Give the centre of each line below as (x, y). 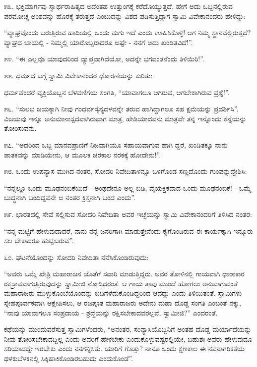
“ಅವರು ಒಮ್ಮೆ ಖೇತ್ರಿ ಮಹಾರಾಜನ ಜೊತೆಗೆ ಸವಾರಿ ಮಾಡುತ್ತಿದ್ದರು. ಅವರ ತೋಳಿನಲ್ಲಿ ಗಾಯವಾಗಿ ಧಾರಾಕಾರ (124, 274)
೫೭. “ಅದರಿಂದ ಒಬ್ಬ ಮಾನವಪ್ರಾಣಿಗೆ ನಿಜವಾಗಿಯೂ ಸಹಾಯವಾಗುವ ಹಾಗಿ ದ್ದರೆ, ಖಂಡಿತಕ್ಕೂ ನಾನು (116, 144)
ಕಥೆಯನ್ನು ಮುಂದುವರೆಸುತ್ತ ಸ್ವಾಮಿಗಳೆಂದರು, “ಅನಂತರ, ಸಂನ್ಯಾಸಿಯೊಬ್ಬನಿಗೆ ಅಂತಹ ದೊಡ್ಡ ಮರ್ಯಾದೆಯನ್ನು (128, 329)
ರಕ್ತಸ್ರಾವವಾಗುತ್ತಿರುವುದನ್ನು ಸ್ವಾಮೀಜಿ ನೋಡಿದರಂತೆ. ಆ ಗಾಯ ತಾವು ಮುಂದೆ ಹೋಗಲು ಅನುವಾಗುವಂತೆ (121, 283)
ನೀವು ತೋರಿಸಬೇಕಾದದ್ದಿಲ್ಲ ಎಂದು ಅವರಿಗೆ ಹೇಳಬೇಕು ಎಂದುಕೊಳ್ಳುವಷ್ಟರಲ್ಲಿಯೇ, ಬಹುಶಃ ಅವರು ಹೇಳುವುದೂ (128, 339)
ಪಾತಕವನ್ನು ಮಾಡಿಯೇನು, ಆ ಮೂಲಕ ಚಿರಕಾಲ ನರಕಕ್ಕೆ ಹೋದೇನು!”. (83, 154)
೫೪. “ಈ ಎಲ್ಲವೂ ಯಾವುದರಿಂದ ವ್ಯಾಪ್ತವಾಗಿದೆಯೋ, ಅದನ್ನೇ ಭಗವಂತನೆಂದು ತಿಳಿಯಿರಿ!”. (104, 59)
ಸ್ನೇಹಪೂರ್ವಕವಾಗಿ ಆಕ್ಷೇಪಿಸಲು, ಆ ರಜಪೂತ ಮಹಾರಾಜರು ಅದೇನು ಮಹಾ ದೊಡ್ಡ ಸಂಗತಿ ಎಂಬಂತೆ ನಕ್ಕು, (123, 303)
